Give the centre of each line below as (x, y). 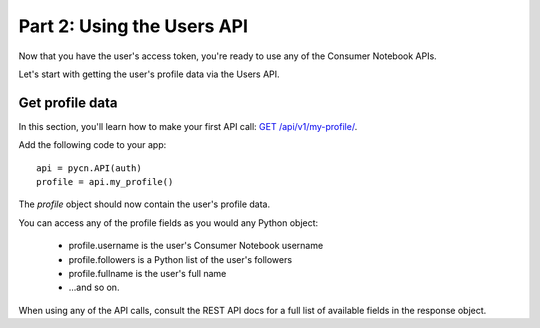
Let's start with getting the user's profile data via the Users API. (149, 74)
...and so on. (94, 287)
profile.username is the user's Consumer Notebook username (196, 246)
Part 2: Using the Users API (133, 26)
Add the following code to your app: (92, 145)
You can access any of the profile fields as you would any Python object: (168, 222)
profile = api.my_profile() (105, 182)
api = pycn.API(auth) (89, 168)
